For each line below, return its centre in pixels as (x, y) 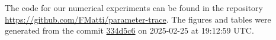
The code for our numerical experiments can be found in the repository (134, 8)
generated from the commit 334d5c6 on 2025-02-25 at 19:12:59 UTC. (129, 30)
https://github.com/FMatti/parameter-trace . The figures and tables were (138, 19)
